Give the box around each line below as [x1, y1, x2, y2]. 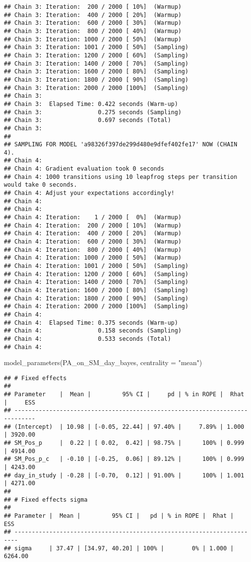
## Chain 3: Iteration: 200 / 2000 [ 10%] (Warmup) [4, 3, 182, 10]
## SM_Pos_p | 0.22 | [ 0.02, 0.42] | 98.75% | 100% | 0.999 [4, 439, 244, 447]
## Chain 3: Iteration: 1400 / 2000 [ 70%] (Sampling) [4, 60, 189, 67]
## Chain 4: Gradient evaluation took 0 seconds [4, 165, 164, 173]
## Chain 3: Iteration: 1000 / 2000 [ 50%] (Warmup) [4, 35, 182, 43]
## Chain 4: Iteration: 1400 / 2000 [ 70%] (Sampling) [4, 279, 189, 286]
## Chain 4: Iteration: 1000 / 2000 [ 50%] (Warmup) [4, 254, 182, 262]
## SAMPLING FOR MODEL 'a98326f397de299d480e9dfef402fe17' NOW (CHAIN [4, 141, 237, 148]
